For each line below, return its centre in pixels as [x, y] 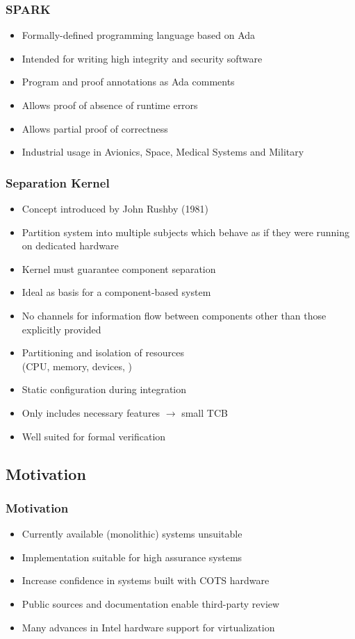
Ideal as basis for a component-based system [116, 292]
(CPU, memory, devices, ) [77, 366]
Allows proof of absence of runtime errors [110, 105]
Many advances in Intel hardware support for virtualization [148, 627]
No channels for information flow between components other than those [174, 315]
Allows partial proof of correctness [95, 128]
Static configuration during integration [104, 389]
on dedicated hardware [70, 246]
